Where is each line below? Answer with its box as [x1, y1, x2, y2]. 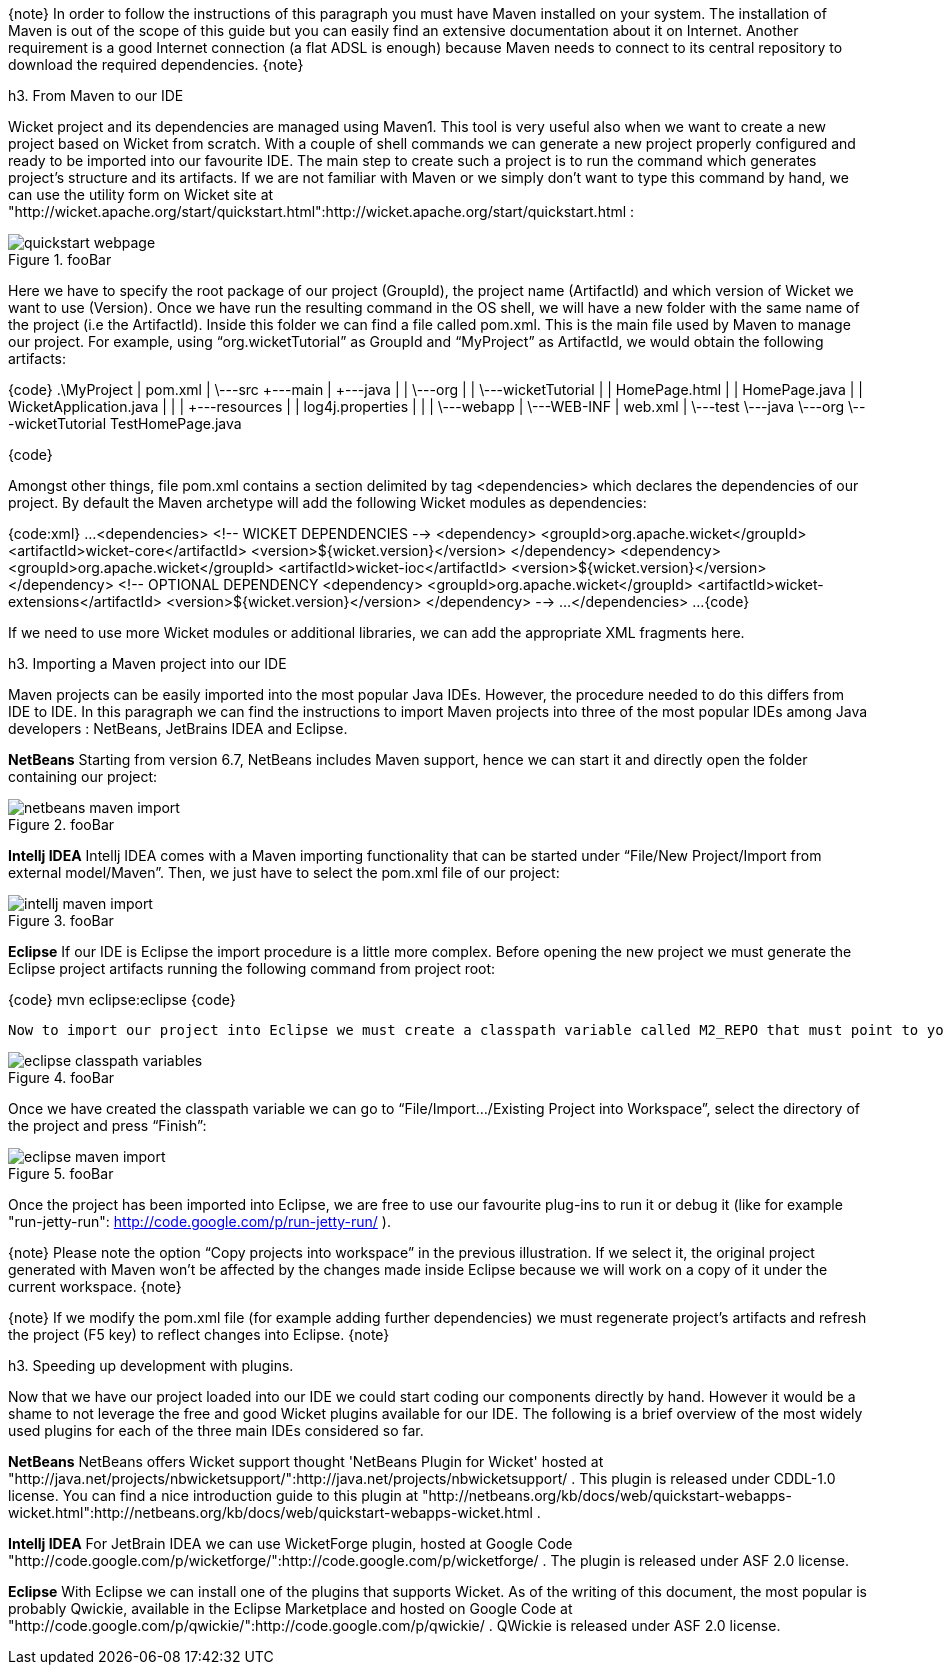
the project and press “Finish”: [8, 1117, 207, 1134]
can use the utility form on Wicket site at [8, 186, 274, 203]
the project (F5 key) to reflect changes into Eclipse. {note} [8, 1326, 390, 1343]
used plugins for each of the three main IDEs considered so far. [8, 1422, 424, 1439]
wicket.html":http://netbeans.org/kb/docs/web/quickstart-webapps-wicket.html [8, 1504, 533, 1521]
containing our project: [8, 768, 158, 785]
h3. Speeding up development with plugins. [8, 1357, 294, 1374]
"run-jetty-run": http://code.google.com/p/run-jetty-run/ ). [8, 1213, 391, 1230]
